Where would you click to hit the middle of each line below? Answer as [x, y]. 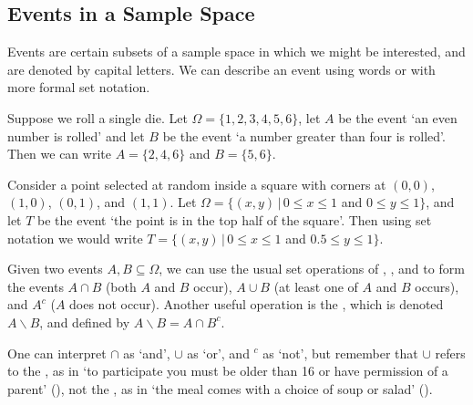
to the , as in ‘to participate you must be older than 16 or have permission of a [228, 371]
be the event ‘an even [398, 117]
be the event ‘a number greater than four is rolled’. [304, 135]
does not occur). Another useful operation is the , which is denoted [257, 304]
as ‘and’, [147, 353]
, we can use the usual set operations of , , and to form [312, 269]
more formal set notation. [79, 87]
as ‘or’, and [218, 353]
